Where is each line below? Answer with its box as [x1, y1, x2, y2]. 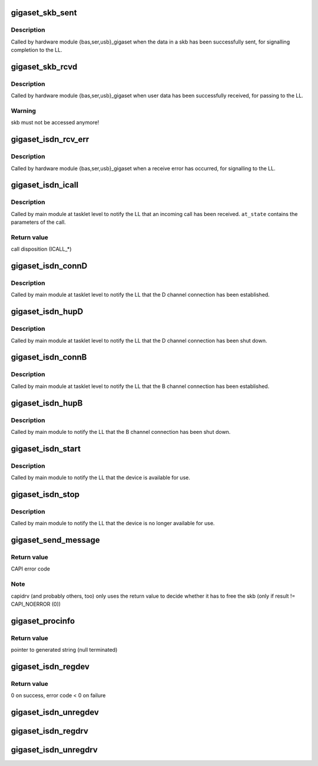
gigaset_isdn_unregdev [11, 707, 100, 718]
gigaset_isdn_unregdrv [11, 745, 98, 755]
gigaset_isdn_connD [11, 261, 88, 271]
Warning [11, 107, 37, 115]
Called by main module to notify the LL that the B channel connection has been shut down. [11, 428, 231, 435]
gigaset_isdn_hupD [11, 307, 84, 317]
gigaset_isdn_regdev [11, 661, 90, 671]
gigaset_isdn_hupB [11, 398, 83, 408]
